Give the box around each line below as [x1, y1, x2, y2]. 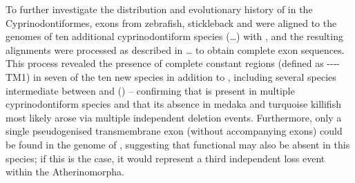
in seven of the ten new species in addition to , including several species [33, 69, 336, 84]
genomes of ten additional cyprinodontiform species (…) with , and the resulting [6, 29, 343, 44]
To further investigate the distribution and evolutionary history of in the [6, 2, 313, 16]
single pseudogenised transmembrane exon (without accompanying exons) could [6, 124, 343, 138]
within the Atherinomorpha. [6, 164, 125, 179]
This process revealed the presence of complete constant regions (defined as [6, 56, 324, 70]
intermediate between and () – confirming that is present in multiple [6, 83, 295, 97]
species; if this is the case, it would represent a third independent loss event [6, 151, 325, 165]
